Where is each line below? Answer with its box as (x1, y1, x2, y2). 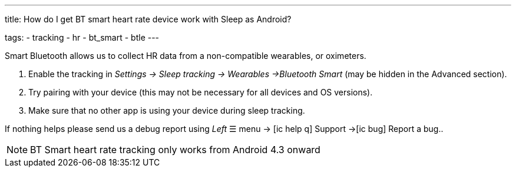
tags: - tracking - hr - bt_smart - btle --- (5, 32, 160, 42)
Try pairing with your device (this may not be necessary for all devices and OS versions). (28, 87, 373, 97)
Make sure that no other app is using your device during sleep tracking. (28, 105, 305, 115)
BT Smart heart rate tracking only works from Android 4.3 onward (30, 144, 320, 156)
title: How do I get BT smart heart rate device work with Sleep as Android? (5, 14, 292, 24)
